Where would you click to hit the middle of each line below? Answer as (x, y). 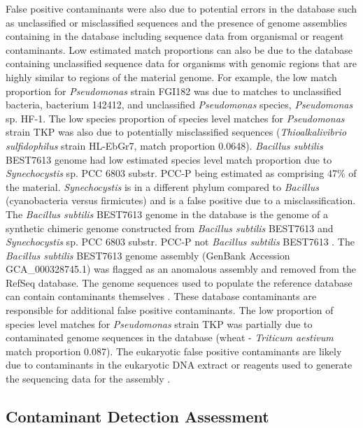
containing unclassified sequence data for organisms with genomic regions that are (181, 63)
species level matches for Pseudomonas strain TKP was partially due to (159, 323)
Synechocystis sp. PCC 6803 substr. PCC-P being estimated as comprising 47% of (181, 173)
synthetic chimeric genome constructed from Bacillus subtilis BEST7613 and (170, 228)
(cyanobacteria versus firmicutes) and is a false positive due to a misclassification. (181, 200)
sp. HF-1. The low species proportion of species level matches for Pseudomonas (175, 118)
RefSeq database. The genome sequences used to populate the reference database (179, 282)
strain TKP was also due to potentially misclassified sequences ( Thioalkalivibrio (176, 132)
